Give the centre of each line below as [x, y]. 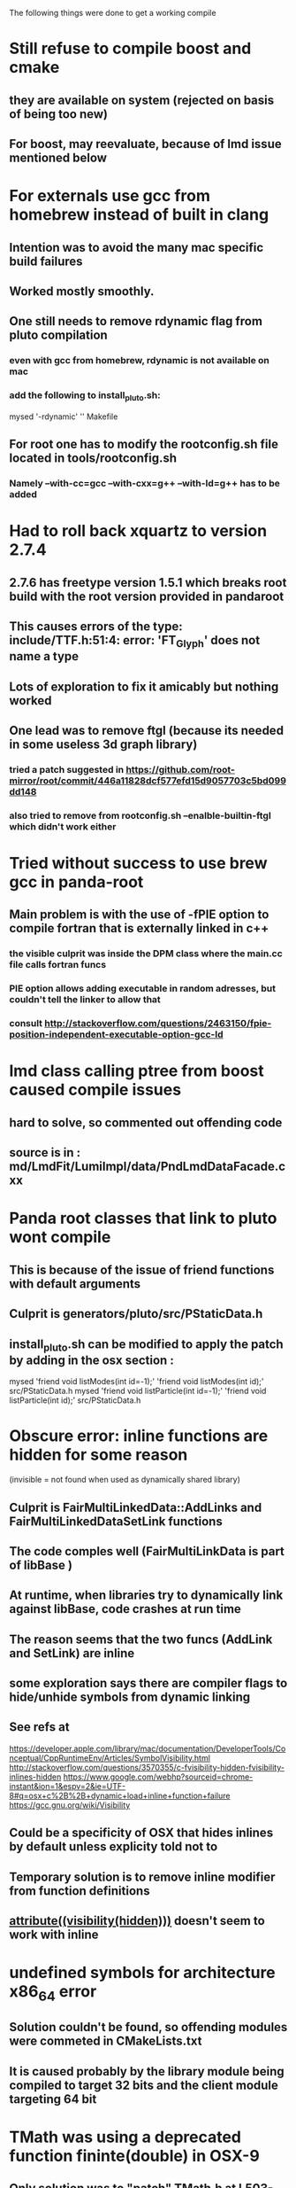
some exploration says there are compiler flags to [148, 1683]
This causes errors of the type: [96, 627]
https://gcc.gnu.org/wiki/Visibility [70, 1805]
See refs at [39, 1727]
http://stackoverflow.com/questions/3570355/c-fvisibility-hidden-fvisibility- [147, 1767]
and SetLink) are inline [72, 1653]
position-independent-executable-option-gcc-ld [116, 1034]
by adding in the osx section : [91, 1360]
